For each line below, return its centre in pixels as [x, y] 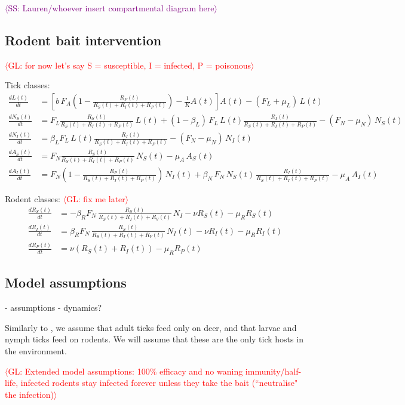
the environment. [36, 351]
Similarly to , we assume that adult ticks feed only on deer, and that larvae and [151, 327]
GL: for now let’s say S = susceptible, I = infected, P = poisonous [130, 65]
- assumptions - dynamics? [53, 307]
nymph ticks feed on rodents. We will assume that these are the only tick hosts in [154, 339]
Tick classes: [27, 85]
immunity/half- [273, 371]
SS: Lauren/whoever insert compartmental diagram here [111, 8]
